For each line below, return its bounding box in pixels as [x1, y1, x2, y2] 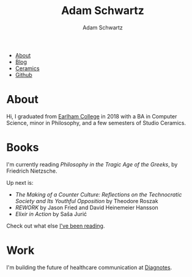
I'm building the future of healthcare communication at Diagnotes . [6, 264, 172, 271]
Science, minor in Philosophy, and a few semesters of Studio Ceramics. [6, 119, 186, 126]
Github [15, 71, 32, 78]
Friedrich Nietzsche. [6, 167, 57, 174]
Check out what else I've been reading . [6, 222, 105, 229]
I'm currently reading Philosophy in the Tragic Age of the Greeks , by [6, 160, 178, 168]
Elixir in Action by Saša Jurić [15, 210, 87, 217]
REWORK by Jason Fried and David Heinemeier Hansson [15, 204, 159, 211]
